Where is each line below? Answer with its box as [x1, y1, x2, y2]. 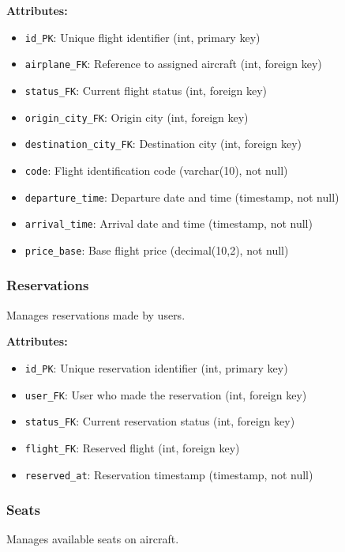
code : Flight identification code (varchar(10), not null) [24, 161, 288, 178]
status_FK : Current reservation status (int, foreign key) [24, 413, 295, 429]
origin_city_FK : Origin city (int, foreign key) [24, 108, 249, 125]
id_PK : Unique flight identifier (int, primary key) [24, 28, 261, 45]
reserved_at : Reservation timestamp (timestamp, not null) [24, 466, 313, 482]
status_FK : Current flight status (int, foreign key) [24, 81, 268, 98]
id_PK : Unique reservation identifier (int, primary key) [24, 359, 288, 376]
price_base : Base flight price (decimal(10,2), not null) [24, 241, 289, 258]
